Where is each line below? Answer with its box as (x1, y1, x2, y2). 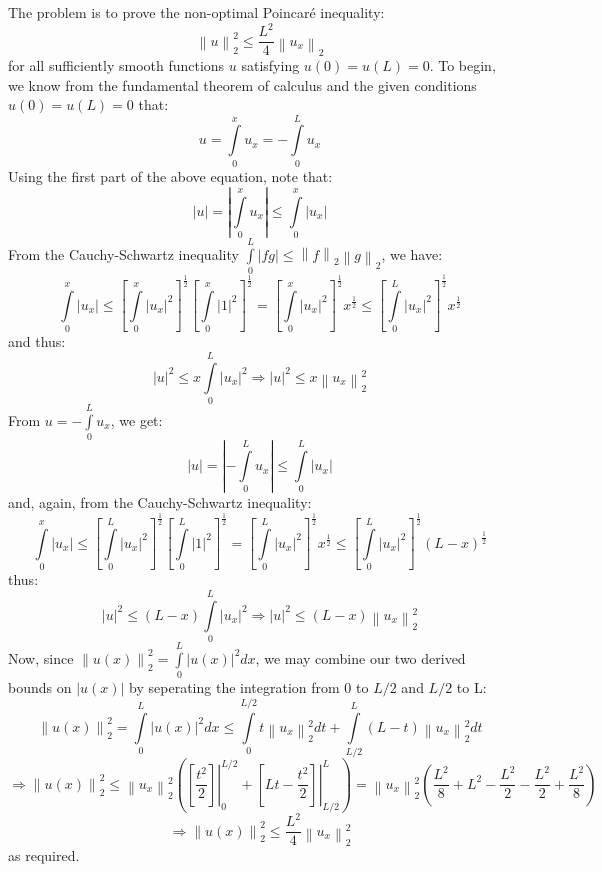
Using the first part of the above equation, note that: (8, 165, 333, 186)
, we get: (110, 409, 163, 430)
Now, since (8, 647, 74, 668)
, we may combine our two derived (255, 647, 466, 668)
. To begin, (429, 54, 496, 75)
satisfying (241, 54, 300, 75)
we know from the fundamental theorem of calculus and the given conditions (8, 74, 477, 95)
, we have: (381, 244, 443, 265)
